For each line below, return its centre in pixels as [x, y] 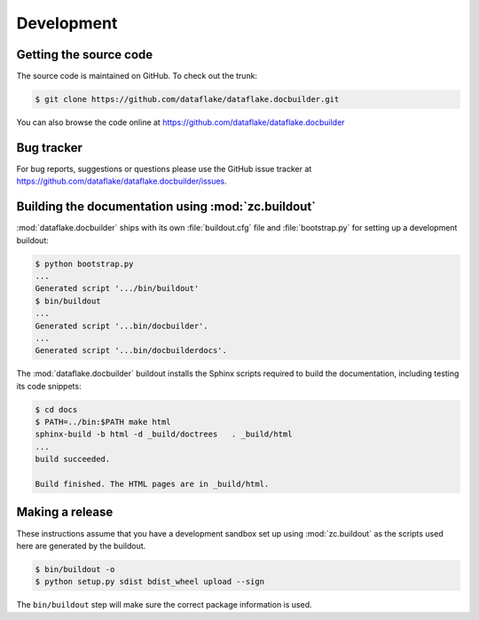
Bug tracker [50, 148]
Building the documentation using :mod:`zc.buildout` [166, 207]
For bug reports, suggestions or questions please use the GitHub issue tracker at [164, 169]
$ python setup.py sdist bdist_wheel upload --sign [150, 582]
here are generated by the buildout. [81, 545]
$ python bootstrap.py [84, 263]
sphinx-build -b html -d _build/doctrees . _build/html [164, 434]
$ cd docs [56, 409]
